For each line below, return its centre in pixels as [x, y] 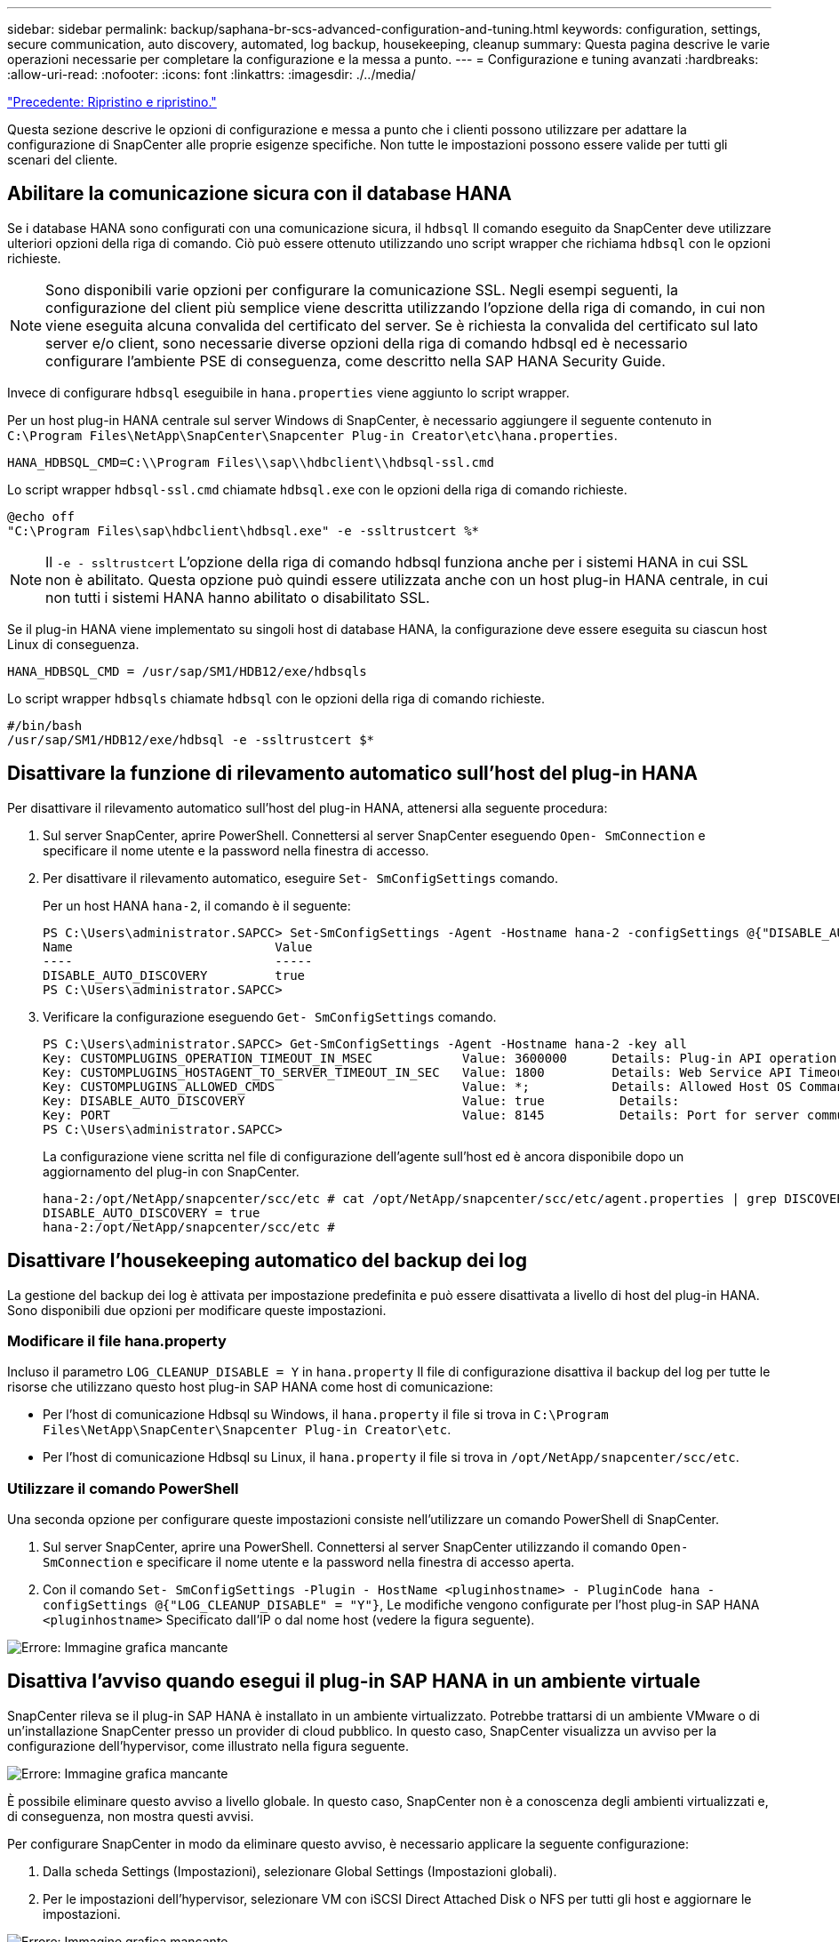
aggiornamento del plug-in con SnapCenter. [171, 1171]
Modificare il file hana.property [117, 1340]
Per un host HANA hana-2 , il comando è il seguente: [197, 905]
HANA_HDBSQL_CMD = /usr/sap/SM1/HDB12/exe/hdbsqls [187, 671]
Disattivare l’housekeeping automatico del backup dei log [267, 1261]
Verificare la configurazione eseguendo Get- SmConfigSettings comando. [270, 1016]
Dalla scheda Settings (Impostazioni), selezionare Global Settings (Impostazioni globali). [300, 1871]
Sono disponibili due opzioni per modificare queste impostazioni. [197, 1310]
